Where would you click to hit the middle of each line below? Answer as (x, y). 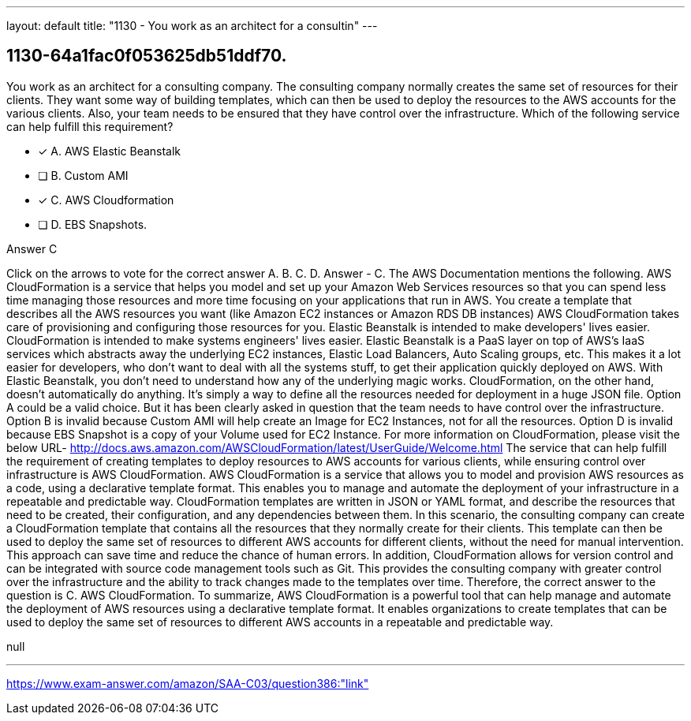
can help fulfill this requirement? (90, 126)
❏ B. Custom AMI (83, 175)
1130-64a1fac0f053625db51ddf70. (147, 56)
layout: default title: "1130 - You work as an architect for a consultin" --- (192, 26)
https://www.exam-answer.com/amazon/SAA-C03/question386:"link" (188, 683)
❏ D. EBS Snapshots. (93, 224)
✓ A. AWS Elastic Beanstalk (110, 151)
